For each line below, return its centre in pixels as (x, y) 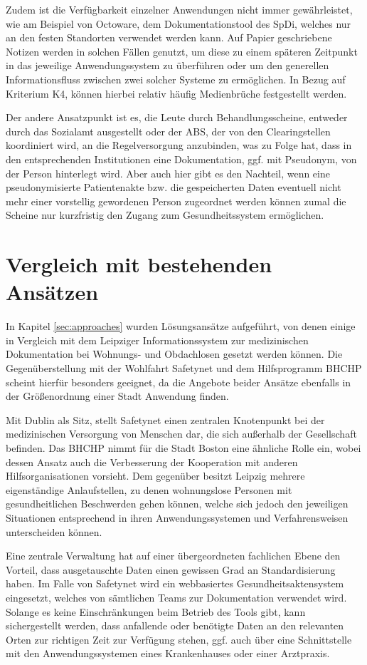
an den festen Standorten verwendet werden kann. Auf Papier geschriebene (169, 37)
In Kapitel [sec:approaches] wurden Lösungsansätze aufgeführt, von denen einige (181, 326)
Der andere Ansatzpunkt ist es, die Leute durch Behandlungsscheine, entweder (177, 117)
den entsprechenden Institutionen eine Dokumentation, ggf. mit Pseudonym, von (181, 159)
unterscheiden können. (54, 531)
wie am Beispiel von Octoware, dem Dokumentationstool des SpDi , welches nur (179, 23)
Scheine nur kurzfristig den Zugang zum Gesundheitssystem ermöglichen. (165, 215)
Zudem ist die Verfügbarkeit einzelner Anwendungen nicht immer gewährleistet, (179, 9)
